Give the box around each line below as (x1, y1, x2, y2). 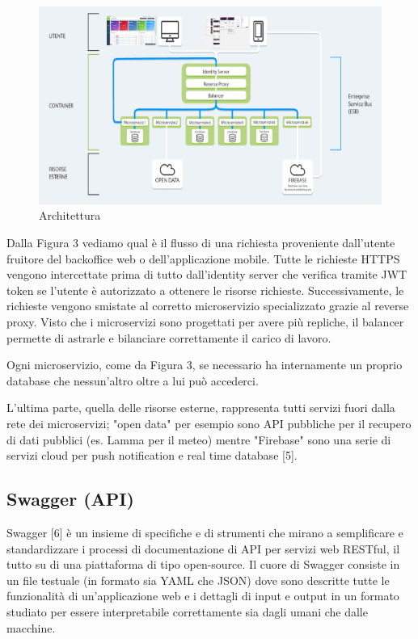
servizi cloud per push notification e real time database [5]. (6, 447, 298, 464)
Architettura (39, 207, 101, 224)
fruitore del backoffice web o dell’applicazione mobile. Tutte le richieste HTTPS (6, 250, 400, 267)
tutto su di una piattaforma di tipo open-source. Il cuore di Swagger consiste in (6, 556, 400, 573)
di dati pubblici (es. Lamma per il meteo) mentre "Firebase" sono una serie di (6, 431, 391, 448)
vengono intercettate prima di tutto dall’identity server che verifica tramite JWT (6, 266, 407, 283)
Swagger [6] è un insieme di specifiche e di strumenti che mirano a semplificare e (6, 523, 403, 540)
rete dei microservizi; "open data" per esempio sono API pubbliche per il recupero (6, 414, 412, 431)
